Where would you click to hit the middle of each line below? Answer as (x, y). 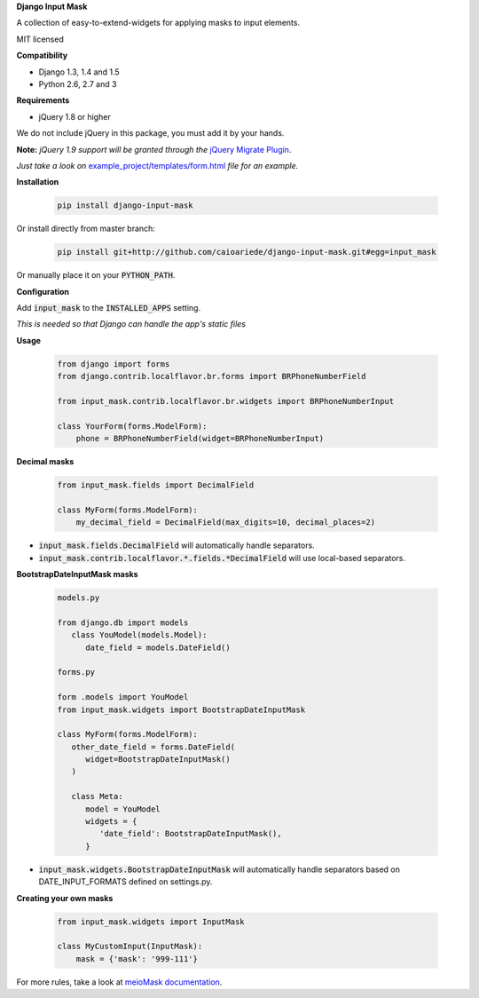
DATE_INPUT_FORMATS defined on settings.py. (126, 882)
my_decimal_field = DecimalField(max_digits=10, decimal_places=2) (226, 523)
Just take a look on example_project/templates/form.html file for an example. (157, 165)
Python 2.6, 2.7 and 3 (78, 83)
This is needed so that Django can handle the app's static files (131, 324)
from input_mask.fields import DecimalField (156, 485)
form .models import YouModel (123, 697)
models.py (79, 598)
